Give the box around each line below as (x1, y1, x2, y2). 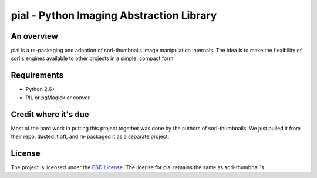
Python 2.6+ (25, 86, 56, 93)
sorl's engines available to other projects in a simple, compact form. (11, 55, 176, 62)
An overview (11, 31, 59, 41)
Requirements (11, 70, 64, 80)
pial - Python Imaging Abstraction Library (11, 9, 217, 22)
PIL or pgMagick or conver (25, 94, 90, 101)
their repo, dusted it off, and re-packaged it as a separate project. (11, 133, 170, 140)
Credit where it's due (11, 109, 89, 119)
